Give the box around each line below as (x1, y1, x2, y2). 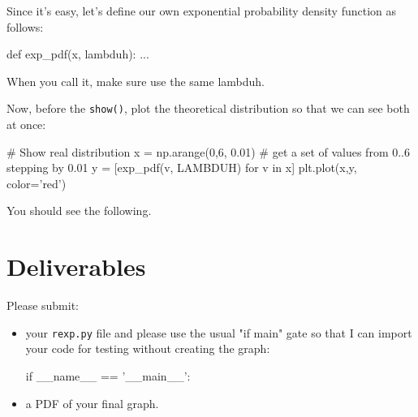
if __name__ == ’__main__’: (25, 367, 191, 384)
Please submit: (6, 297, 80, 314)
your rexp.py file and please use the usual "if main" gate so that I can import (25, 324, 412, 341)
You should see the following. (6, 202, 152, 219)
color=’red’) (6, 174, 67, 191)
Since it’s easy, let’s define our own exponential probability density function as (6, 2, 397, 19)
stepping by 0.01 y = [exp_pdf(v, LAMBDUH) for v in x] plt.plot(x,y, (6, 159, 357, 176)
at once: (6, 116, 46, 133)
